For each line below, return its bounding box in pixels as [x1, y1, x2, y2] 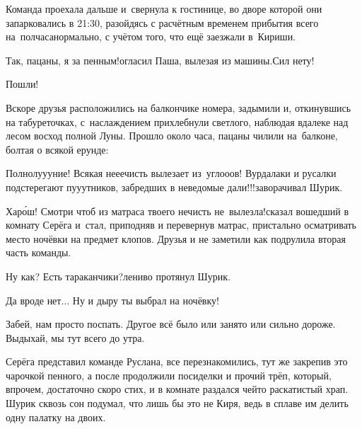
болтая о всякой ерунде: [6, 142, 109, 156]
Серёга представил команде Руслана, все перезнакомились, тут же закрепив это [6, 354, 348, 369]
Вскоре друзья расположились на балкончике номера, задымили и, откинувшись [6, 100, 351, 115]
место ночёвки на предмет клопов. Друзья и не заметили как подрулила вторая [6, 231, 346, 246]
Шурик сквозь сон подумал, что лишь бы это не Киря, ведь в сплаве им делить [6, 396, 349, 411]
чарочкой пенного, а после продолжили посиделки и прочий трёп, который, [6, 367, 332, 382]
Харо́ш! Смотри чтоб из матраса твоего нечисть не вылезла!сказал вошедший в [6, 203, 349, 218]
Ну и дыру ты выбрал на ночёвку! [72, 292, 219, 307]
